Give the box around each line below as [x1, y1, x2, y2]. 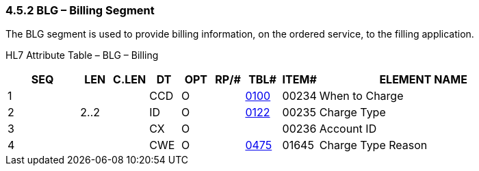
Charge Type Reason [319, 138, 428, 153]
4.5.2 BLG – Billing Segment [5, 3, 155, 17]
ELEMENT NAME [379, 73, 467, 87]
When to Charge [319, 89, 404, 103]
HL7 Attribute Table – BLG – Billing [5, 49, 159, 62]
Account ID [319, 122, 377, 136]
